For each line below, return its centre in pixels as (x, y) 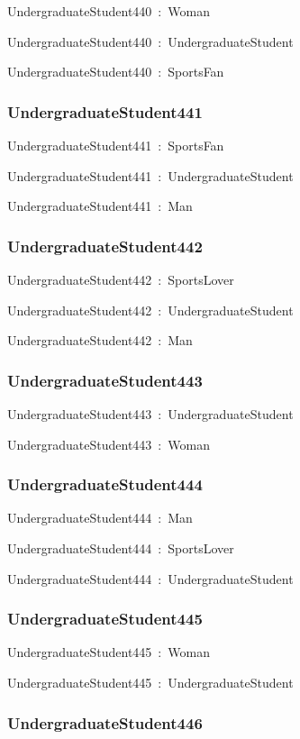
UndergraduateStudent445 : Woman (109, 652)
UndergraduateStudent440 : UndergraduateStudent (150, 41)
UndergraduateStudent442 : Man (100, 340)
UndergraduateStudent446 (105, 722)
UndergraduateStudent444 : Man (100, 518)
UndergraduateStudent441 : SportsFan (116, 145)
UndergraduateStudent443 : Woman (109, 444)
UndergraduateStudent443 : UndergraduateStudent (150, 414)
